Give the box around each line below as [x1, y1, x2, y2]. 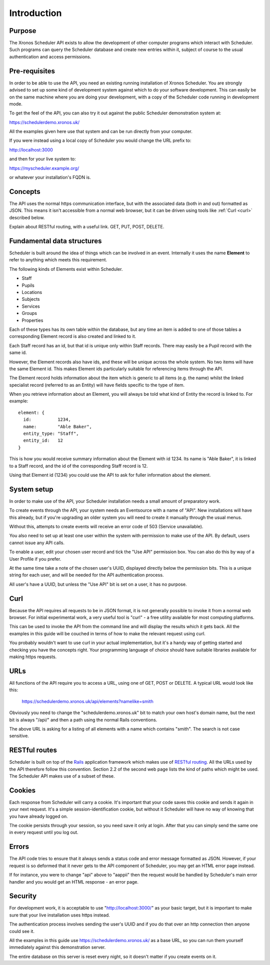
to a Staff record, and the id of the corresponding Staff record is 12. [9, 463, 148, 469]
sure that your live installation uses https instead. [9, 912, 110, 918]
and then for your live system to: [9, 156, 76, 162]
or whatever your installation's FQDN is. [9, 174, 91, 180]
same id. [9, 350, 27, 356]
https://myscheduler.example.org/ [9, 165, 79, 171]
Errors [9, 843, 29, 851]
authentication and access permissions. [9, 53, 91, 59]
